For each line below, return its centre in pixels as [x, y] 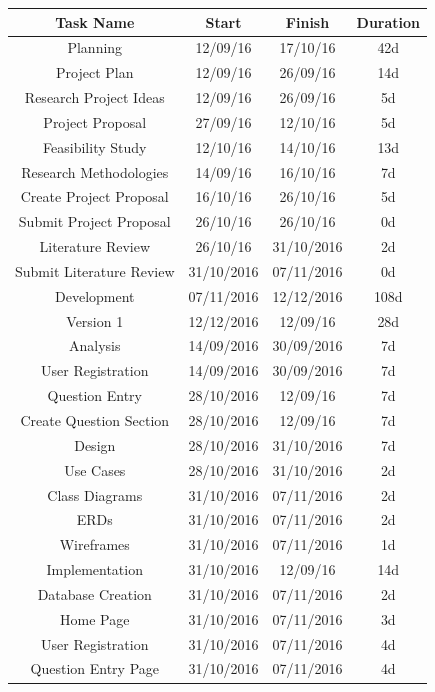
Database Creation [94, 593]
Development [95, 295]
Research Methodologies [95, 171]
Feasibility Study [95, 146]
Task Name [95, 21]
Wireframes [94, 544]
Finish [307, 21]
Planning [95, 47]
